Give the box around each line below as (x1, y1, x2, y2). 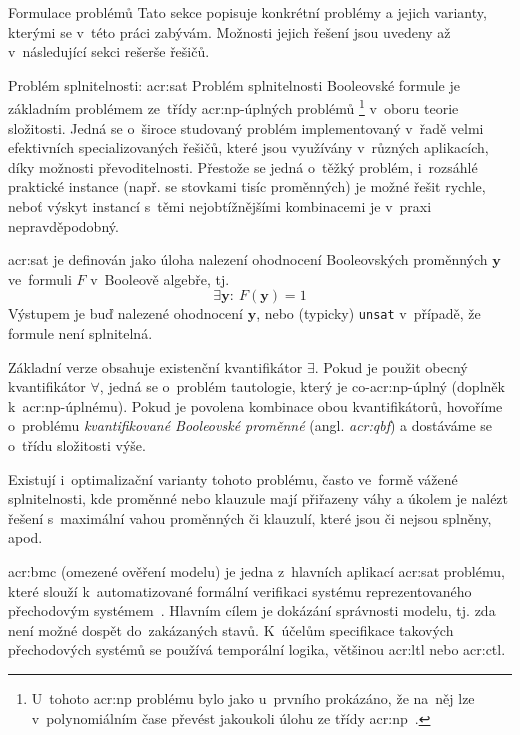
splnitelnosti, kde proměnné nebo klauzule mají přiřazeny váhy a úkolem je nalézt (8, 488, 509, 509)
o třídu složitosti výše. (8, 435, 146, 455)
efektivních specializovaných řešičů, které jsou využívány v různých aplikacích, (8, 137, 489, 158)
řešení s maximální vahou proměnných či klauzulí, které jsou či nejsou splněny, (8, 507, 492, 528)
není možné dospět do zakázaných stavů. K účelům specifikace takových (8, 619, 454, 640)
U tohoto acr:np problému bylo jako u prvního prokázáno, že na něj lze (31, 687, 475, 708)
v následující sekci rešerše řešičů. (8, 41, 210, 62)
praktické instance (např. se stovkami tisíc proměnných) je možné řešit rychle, (8, 176, 486, 197)
